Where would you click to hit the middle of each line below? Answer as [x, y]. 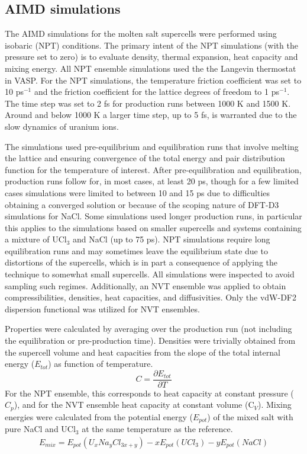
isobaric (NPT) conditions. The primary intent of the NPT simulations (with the [151, 45]
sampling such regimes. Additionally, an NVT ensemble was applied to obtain [146, 285]
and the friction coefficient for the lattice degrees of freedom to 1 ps [156, 92]
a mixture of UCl [36, 239]
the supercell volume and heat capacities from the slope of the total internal [143, 352]
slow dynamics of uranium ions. [62, 126]
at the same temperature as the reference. [157, 429]
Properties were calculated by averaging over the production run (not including [148, 329]
